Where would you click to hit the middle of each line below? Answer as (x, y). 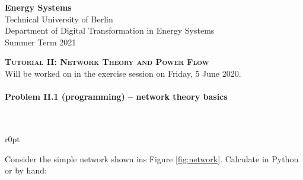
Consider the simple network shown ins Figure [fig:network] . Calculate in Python (152, 158)
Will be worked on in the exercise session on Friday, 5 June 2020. (123, 73)
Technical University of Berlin (59, 19)
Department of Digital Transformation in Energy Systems (110, 30)
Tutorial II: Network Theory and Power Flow (107, 62)
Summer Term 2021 (41, 42)
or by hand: (26, 170)
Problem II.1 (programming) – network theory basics (116, 96)
